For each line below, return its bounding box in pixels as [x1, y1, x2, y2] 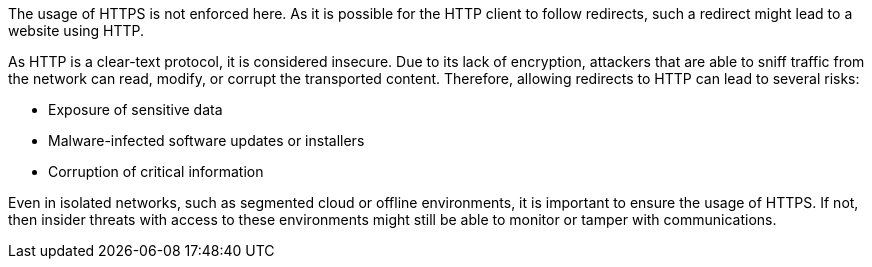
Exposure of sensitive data [48, 101, 223, 118]
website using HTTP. [8, 22, 145, 39]
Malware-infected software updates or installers [48, 132, 365, 149]
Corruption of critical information [48, 163, 264, 180]
